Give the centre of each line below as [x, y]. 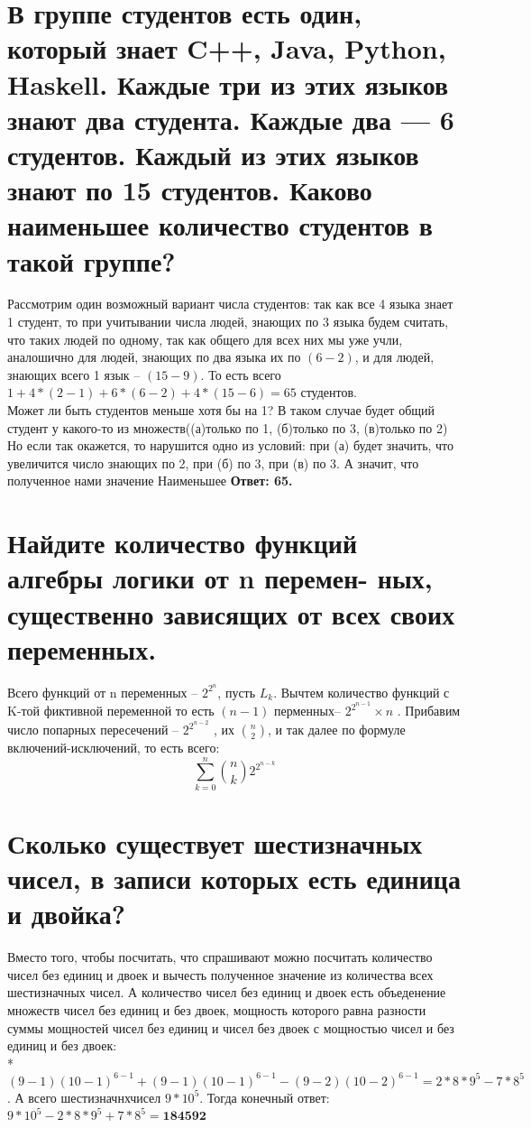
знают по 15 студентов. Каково [190, 190]
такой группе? [92, 260]
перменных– [307, 711]
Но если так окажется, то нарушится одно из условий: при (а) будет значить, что [231, 445]
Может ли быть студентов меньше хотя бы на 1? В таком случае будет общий [221, 410]
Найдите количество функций [183, 543]
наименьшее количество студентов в [220, 225]
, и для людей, [394, 357]
